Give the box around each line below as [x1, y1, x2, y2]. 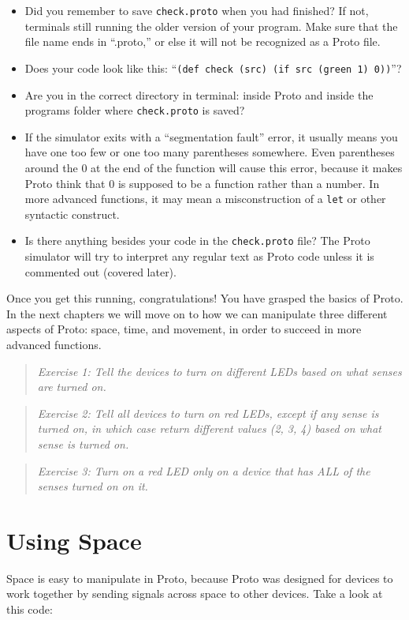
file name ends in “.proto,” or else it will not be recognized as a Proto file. [24, 33, 381, 50]
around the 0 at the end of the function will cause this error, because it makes [24, 159, 403, 175]
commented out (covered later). [24, 263, 177, 280]
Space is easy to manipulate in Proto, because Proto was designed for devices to [6, 569, 393, 586]
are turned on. [37, 378, 106, 395]
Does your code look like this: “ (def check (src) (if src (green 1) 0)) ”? [24, 59, 402, 76]
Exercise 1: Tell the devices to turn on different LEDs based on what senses [37, 363, 402, 379]
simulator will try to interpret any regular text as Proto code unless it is [24, 248, 374, 265]
